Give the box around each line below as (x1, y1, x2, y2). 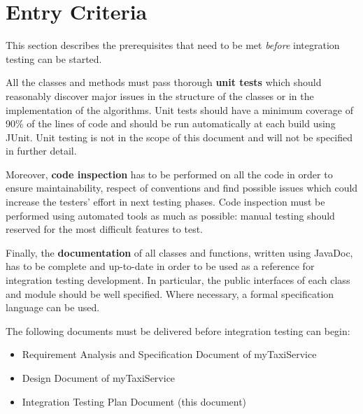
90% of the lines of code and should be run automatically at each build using (6, 116, 336, 131)
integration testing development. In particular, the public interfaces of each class (6, 273, 350, 287)
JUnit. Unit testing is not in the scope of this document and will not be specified (6, 129, 353, 144)
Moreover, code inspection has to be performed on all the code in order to (6, 166, 333, 181)
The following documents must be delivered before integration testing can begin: (6, 323, 350, 338)
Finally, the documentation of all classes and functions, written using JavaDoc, (6, 245, 353, 259)
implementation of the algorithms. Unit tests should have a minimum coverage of (6, 102, 353, 117)
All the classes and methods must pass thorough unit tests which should (6, 75, 322, 90)
